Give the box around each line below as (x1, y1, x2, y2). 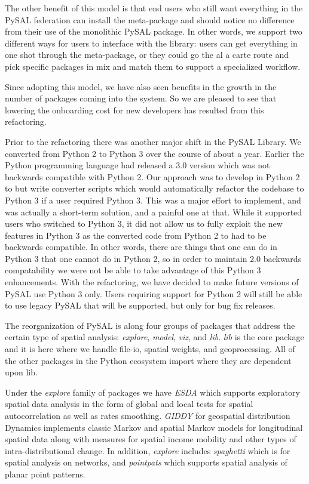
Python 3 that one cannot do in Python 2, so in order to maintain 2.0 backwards (5, 252, 302, 264)
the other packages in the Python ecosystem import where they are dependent (5, 354, 292, 366)
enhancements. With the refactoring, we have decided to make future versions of (5, 276, 299, 288)
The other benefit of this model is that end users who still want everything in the (5, 2, 303, 14)
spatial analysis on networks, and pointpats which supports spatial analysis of (5, 456, 287, 468)
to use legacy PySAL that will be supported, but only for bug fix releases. (5, 299, 276, 312)
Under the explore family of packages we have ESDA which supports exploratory (5, 386, 300, 398)
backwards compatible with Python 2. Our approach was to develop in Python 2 (5, 170, 300, 183)
